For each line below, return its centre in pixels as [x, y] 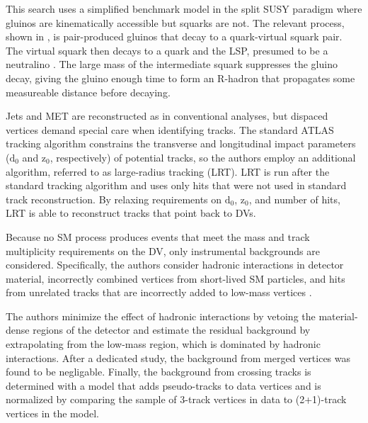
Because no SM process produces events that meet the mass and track [158, 236]
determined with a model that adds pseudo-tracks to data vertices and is [163, 385]
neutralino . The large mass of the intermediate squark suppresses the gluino [172, 64]
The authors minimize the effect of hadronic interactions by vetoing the [161, 316]
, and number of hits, [294, 199]
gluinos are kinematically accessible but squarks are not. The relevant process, [175, 22]
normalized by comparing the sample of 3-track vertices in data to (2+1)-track [176, 399]
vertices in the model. [52, 413]
